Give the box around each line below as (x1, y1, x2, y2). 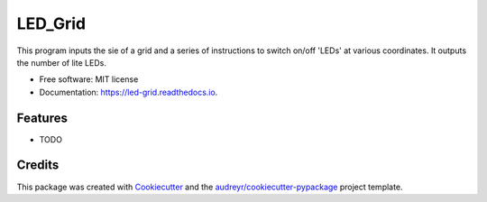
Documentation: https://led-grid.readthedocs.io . (39, 87, 218, 97)
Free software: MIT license (39, 74, 139, 85)
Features (16, 110, 68, 125)
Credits (16, 158, 60, 173)
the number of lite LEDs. (16, 57, 107, 68)
